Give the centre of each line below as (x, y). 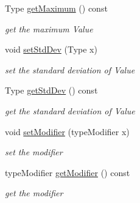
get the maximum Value (49, 28)
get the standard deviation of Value (70, 110)
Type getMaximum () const (56, 8)
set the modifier (34, 152)
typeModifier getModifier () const (68, 172)
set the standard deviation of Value (70, 69)
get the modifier (34, 193)
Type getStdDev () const (51, 90)
